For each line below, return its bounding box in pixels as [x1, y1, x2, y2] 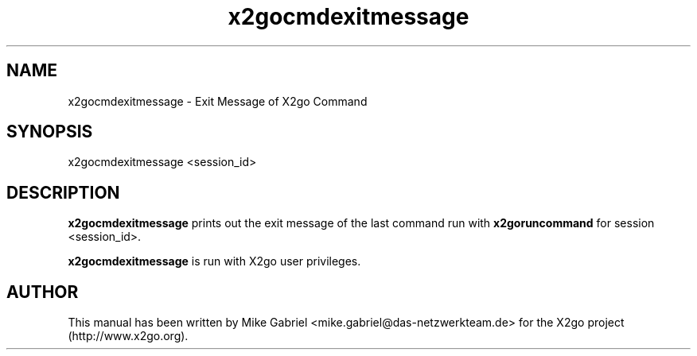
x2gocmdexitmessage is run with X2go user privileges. [68, 254, 361, 269]
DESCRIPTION [6, 182, 120, 203]
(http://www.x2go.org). [68, 329, 189, 343]
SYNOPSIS [6, 122, 93, 142]
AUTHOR [6, 281, 79, 302]
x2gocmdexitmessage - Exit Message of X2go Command [68, 94, 368, 108]
